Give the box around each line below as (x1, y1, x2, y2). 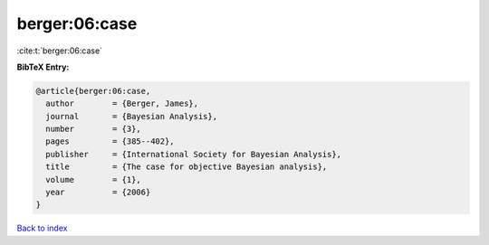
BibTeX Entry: (16, 61, 70, 72)
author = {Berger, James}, (45, 99, 199, 108)
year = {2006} (45, 187, 151, 198)
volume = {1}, (45, 174, 142, 184)
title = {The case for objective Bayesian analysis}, (45, 162, 328, 172)
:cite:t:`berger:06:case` (16, 45, 103, 56)
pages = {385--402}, (45, 137, 176, 146)
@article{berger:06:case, (35, 86, 151, 96)
